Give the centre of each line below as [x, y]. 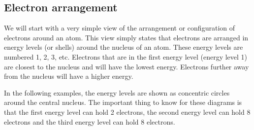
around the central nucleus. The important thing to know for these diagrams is [123, 102]
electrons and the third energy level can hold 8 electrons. [90, 121]
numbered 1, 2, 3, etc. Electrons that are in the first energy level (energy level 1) [126, 56]
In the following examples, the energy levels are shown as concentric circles [117, 92]
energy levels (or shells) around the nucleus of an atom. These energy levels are [124, 47]
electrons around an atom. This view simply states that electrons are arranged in [126, 37]
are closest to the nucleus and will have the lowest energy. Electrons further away [127, 66]
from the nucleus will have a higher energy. [69, 76]
